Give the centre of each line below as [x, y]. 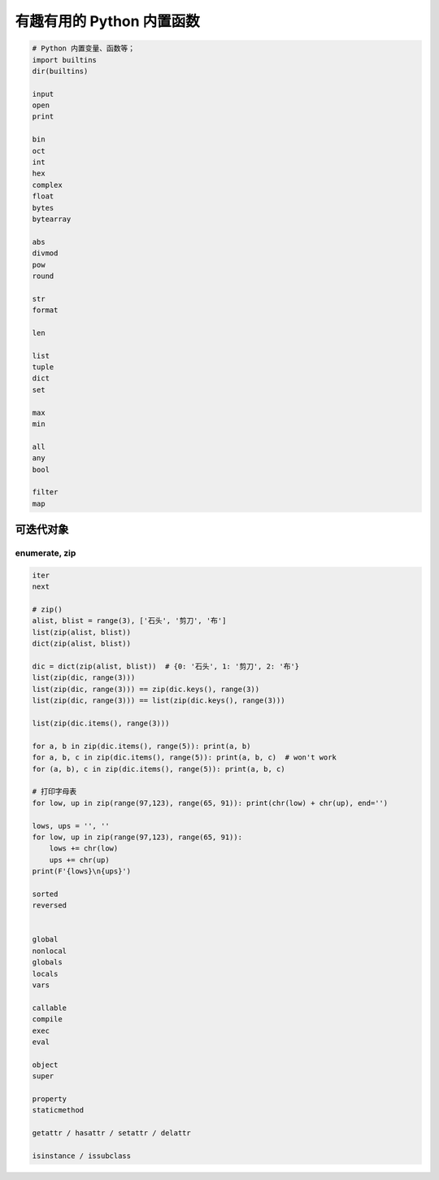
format [45, 310]
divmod [45, 253]
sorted [45, 894]
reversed [50, 906]
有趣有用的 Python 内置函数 [108, 21]
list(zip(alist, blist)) [82, 632]
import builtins [65, 60]
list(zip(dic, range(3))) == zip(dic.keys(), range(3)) [146, 689]
